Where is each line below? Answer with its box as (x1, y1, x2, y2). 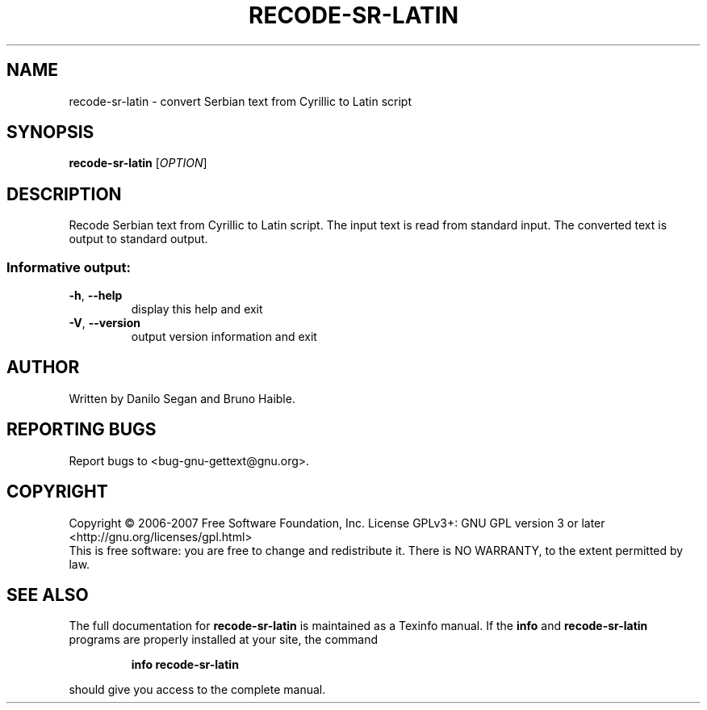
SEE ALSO (6, 584, 89, 605)
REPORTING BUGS (6, 419, 157, 440)
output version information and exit (131, 330, 317, 344)
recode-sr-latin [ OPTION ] (69, 156, 207, 170)
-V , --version (69, 316, 140, 330)
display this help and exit (131, 302, 263, 317)
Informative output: (6, 258, 131, 275)
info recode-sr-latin (131, 657, 239, 672)
